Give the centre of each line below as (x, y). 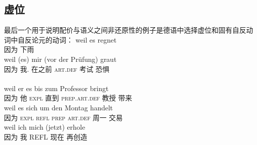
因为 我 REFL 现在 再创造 (46, 136)
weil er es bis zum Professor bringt (56, 88)
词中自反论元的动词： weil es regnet (60, 39)
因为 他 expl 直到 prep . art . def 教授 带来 (68, 98)
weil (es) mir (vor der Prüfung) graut (60, 59)
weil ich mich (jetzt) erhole (45, 127)
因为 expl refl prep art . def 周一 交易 (64, 117)
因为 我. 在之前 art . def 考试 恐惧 (57, 69)
